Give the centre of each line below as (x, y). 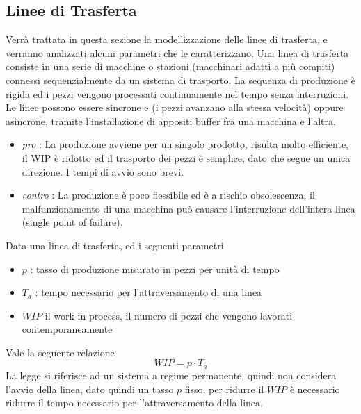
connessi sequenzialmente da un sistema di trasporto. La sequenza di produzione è (180, 80)
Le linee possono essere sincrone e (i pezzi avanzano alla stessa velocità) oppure (175, 107)
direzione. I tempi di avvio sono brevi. (103, 171)
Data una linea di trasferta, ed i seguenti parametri (115, 245)
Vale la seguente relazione (60, 352)
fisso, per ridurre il (224, 389)
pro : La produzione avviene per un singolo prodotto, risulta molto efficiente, (185, 144)
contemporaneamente (67, 329)
